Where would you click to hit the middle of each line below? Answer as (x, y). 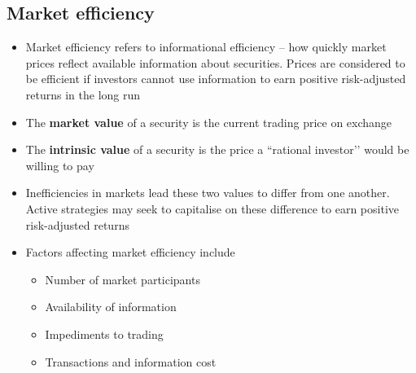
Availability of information (111, 307)
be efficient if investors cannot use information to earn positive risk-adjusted (216, 79)
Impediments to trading (104, 334)
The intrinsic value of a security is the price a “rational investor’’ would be (217, 149)
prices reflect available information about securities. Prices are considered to (215, 62)
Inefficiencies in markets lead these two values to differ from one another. (208, 193)
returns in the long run (83, 94)
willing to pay (60, 165)
